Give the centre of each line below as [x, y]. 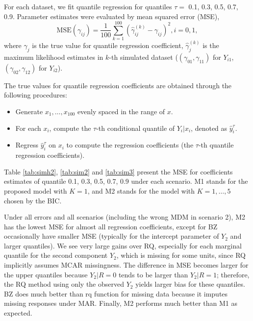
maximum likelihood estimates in [54, 57]
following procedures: [36, 95]
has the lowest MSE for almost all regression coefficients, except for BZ [111, 226]
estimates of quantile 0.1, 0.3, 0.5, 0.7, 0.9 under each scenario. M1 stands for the [126, 181]
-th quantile [216, 145]
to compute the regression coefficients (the [130, 145]
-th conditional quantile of [136, 128]
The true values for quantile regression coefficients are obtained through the [118, 85]
